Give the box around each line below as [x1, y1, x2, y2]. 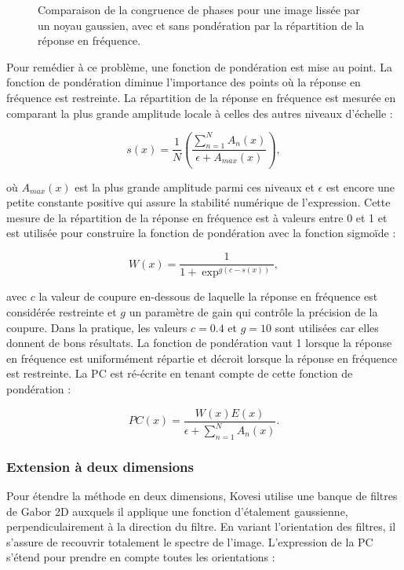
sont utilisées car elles [275, 319, 379, 335]
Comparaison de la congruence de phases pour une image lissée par [38, 2, 360, 17]
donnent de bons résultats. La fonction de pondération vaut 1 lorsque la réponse [6, 334, 392, 351]
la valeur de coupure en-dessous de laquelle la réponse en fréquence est [38, 288, 378, 305]
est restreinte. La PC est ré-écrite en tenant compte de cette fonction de [6, 365, 353, 382]
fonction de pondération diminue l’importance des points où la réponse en [6, 74, 361, 90]
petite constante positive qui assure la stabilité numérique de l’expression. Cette [6, 194, 391, 210]
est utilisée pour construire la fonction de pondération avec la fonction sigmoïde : [6, 225, 396, 241]
